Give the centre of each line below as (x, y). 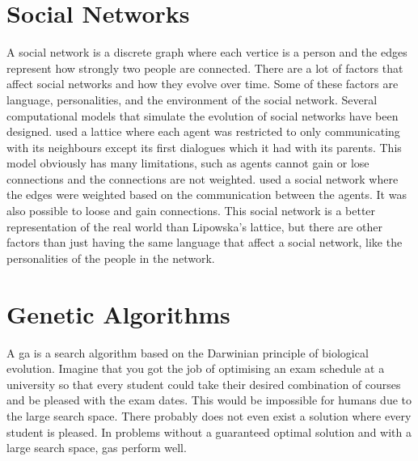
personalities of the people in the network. (111, 258)
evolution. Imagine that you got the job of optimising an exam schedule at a (196, 368)
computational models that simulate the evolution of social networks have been (203, 115)
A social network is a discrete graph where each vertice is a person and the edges (207, 52)
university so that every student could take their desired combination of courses (204, 384)
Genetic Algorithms (118, 313)
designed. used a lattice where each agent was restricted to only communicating (203, 131)
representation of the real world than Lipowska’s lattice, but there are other (195, 226)
